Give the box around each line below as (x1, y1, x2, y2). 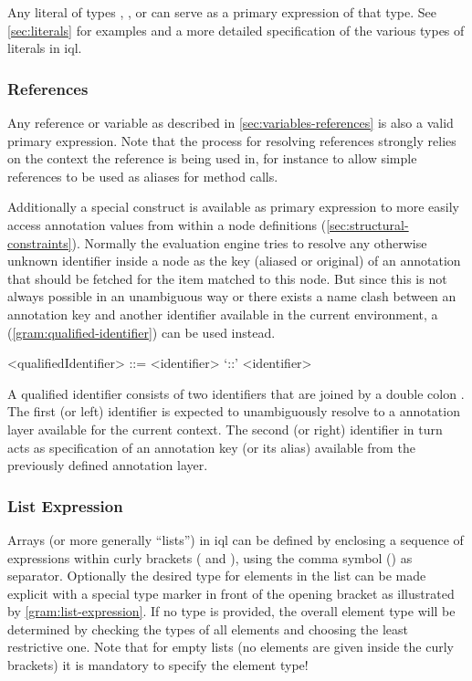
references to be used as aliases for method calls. (7, 166, 278, 185)
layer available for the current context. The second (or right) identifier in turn (7, 419, 443, 438)
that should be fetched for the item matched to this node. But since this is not (7, 268, 447, 288)
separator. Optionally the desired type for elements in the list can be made (7, 566, 426, 585)
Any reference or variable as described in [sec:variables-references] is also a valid (7, 113, 454, 131)
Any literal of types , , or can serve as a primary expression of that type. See (7, 3, 436, 21)
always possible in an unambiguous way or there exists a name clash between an (7, 287, 456, 306)
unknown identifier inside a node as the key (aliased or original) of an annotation (7, 251, 461, 270)
